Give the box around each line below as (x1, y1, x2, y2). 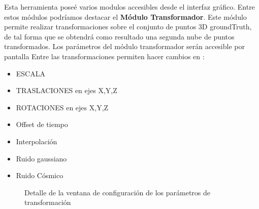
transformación (24, 197, 71, 207)
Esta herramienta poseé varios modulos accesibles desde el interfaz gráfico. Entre (4, 2, 255, 12)
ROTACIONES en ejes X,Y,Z (16, 102, 109, 112)
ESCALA (16, 68, 45, 78)
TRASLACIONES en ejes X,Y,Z (16, 85, 117, 96)
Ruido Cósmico (16, 170, 63, 181)
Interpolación (16, 136, 57, 146)
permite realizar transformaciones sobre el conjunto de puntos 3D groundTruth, (4, 21, 252, 32)
